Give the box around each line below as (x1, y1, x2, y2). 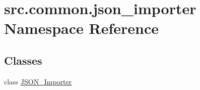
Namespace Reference (4, 18, 159, 38)
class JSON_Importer (4, 76, 72, 86)
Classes (4, 52, 42, 68)
